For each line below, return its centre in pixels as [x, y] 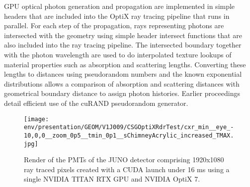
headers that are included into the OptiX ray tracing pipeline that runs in [117, 16]
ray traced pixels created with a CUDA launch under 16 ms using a [127, 169]
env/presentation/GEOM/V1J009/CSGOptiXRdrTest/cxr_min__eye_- [129, 127]
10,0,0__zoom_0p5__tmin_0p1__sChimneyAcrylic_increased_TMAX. [129, 135]
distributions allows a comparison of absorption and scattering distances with [122, 83]
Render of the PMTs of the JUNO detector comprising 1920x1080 [124, 160]
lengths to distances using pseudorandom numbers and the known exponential [123, 74]
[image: [37, 119]
